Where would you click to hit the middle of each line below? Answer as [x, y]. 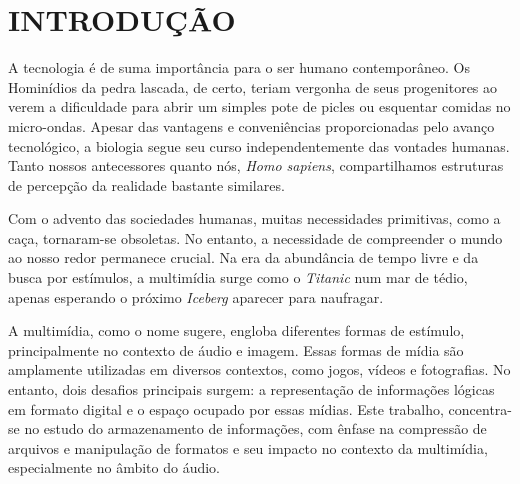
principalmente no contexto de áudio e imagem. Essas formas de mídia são [236, 349]
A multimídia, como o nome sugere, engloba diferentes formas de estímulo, [236, 330]
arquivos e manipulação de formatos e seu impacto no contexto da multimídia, [248, 447]
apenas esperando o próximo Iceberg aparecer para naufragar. [196, 296]
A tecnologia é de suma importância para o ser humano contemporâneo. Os [239, 67]
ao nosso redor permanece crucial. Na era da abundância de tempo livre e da [243, 257]
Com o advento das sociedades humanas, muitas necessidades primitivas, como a [254, 218]
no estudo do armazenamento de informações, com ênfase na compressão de [255, 428]
